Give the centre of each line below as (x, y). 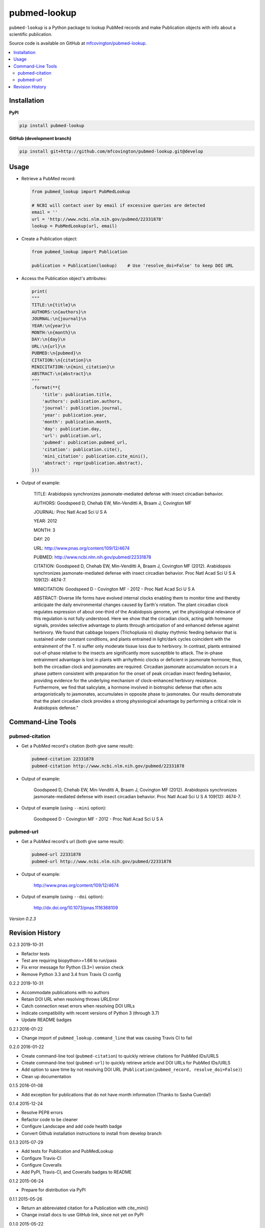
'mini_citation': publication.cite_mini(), (95, 456)
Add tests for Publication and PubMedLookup (67, 1151)
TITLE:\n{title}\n (54, 305)
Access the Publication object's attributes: (64, 278)
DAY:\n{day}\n (49, 339)
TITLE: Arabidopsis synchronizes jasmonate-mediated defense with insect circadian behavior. (129, 494)
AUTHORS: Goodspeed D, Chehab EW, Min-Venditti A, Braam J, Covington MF (112, 503)
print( (40, 291)
